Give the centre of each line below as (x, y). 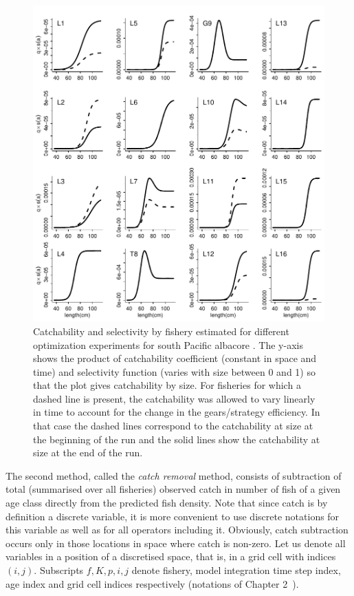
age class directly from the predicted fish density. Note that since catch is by (167, 503)
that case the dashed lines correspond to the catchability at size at (173, 426)
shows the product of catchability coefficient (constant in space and (175, 358)
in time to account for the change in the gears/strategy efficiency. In (177, 412)
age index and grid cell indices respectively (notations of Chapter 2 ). (152, 583)
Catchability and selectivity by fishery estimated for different (161, 331)
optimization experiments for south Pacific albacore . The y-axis (168, 344)
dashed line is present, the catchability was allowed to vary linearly (174, 398)
